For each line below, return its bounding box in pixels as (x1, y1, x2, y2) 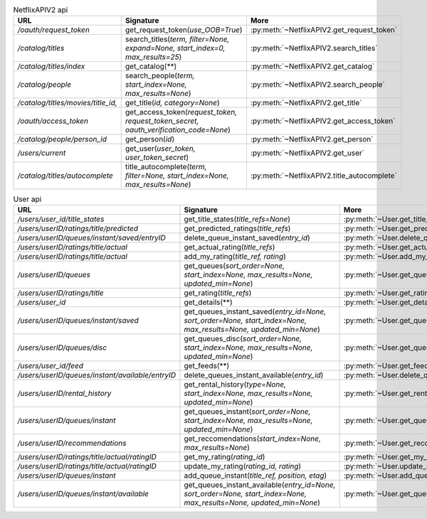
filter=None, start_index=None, (125, 171, 229, 181)
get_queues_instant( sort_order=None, (184, 406, 311, 416)
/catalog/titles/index (17, 61, 85, 71)
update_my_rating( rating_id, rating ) (184, 461, 302, 471)
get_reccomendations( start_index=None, (184, 434, 322, 444)
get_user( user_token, (125, 144, 196, 154)
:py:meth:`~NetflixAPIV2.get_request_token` (250, 25, 398, 35)
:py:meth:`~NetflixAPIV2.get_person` (250, 134, 374, 144)
